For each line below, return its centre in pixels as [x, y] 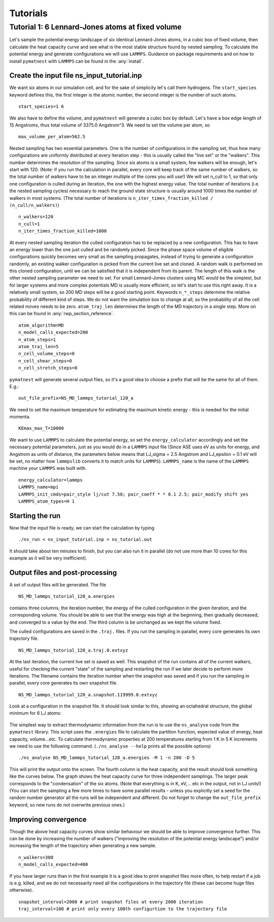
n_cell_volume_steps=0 [47, 354]
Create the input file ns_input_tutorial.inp [76, 75]
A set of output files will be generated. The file [58, 585]
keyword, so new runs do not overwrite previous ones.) [67, 805]
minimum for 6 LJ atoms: [36, 713]
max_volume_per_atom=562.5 [52, 137]
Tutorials [28, 13]
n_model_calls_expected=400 [53, 865]
